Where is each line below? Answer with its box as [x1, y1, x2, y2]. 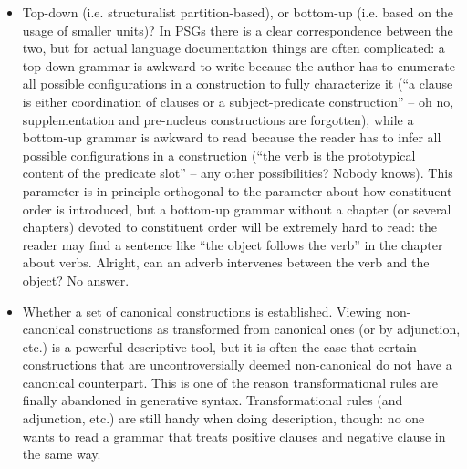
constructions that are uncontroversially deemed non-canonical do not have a [22, 355, 452, 374]
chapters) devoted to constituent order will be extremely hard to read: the [22, 217, 438, 236]
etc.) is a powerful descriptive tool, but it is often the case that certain [22, 337, 417, 356]
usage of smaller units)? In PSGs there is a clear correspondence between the [22, 20, 453, 39]
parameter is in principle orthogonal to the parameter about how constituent [22, 181, 452, 200]
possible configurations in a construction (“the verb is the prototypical [22, 145, 416, 164]
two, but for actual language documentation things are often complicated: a [22, 38, 445, 57]
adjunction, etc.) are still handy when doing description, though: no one [22, 409, 425, 428]
